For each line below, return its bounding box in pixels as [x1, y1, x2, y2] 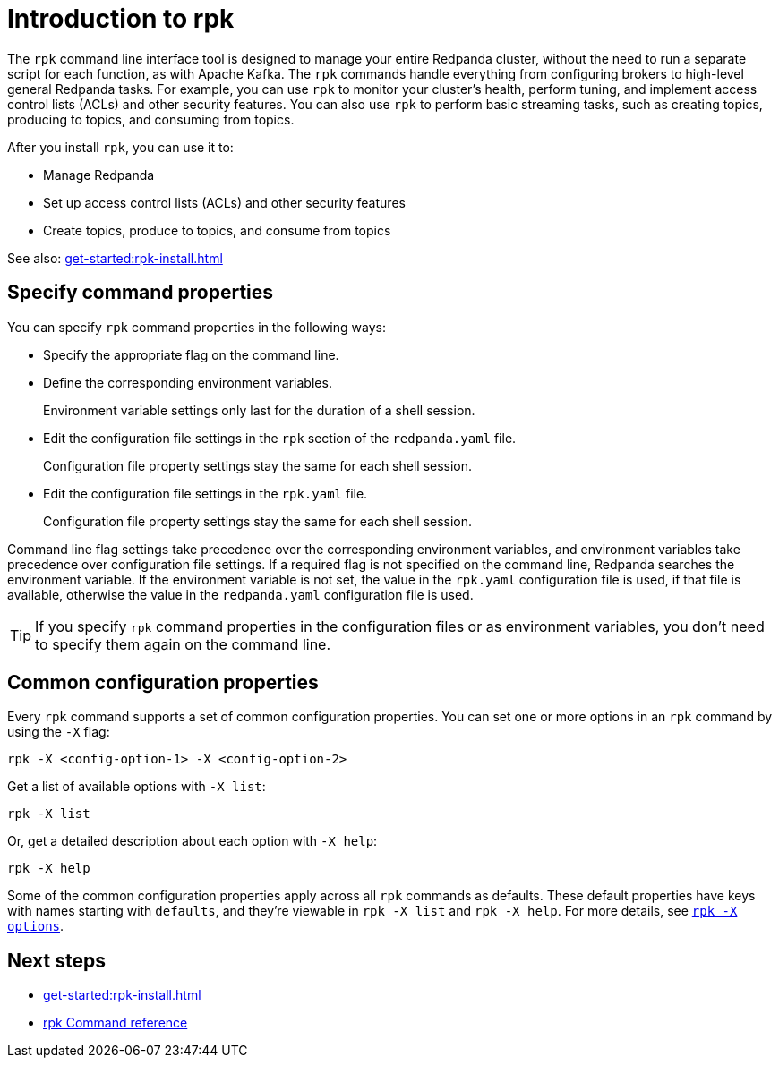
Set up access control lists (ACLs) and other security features [43, 194, 406, 210]
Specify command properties [7, 281, 274, 304]
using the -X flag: [7, 724, 110, 740]
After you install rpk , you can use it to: [7, 139, 234, 155]
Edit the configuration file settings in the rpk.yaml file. [43, 485, 368, 501]
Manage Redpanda [43, 166, 155, 183]
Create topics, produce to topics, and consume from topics [43, 222, 391, 238]
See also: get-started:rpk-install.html [7, 250, 223, 266]
